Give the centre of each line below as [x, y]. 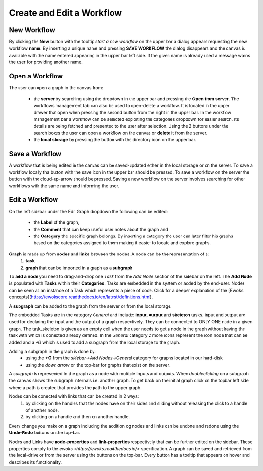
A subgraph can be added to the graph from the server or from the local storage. [91, 306]
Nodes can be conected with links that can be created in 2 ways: [74, 396]
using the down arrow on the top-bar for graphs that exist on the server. [98, 365]
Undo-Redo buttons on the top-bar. [45, 433]
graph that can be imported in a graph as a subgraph [79, 268]
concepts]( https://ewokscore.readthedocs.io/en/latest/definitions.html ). [81, 297]
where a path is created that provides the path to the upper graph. [75, 387]
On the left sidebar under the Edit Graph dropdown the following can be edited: [88, 211]
